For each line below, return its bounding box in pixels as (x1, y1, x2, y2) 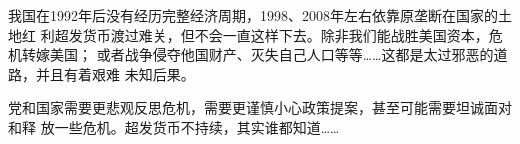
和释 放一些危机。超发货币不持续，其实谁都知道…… (8, 116, 340, 137)
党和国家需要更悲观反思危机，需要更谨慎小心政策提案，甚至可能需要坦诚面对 (8, 97, 512, 118)
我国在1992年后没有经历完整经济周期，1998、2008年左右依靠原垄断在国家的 (8, 5, 498, 25)
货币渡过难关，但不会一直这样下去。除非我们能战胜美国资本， (82, 24, 489, 45)
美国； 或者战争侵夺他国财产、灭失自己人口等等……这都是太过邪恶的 (49, 44, 494, 65)
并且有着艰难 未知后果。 (35, 63, 195, 84)
